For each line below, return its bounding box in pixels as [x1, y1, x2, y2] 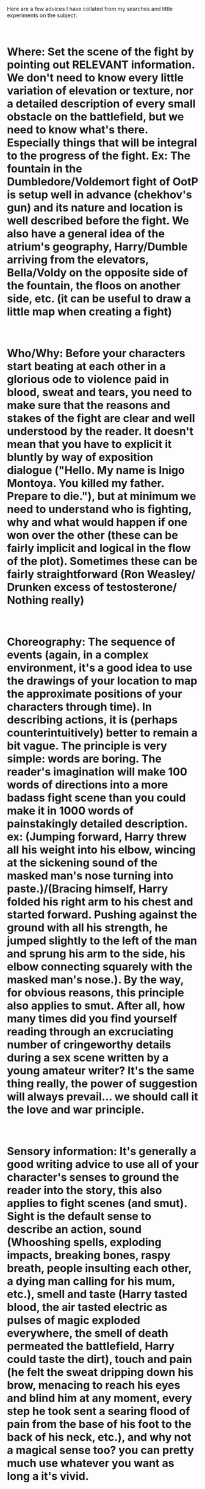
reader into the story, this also [7, 1183, 162, 1197]
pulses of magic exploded [7, 1313, 141, 1327]
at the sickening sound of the [7, 856, 158, 870]
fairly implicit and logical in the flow [7, 541, 191, 555]
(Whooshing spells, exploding [7, 1235, 162, 1249]
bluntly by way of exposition [7, 451, 154, 464]
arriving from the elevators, [7, 253, 149, 267]
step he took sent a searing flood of [7, 1405, 190, 1418]
